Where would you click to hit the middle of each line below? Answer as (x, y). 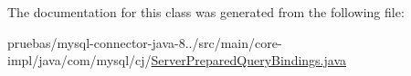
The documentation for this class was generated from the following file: (206, 12)
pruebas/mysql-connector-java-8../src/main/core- (145, 42)
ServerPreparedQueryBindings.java (249, 60)
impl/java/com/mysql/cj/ (79, 60)
